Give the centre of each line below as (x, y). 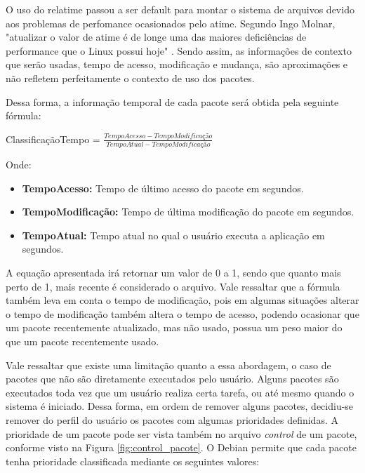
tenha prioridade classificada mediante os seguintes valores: (133, 461)
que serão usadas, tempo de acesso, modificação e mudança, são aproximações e (177, 64)
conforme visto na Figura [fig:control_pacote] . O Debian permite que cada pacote (181, 447)
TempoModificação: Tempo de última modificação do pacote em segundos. (188, 212)
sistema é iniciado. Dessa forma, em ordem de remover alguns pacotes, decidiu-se (180, 406)
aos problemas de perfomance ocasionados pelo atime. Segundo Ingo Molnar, (171, 23)
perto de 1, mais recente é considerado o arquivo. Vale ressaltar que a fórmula (173, 286)
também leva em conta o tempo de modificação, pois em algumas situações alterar (182, 300)
